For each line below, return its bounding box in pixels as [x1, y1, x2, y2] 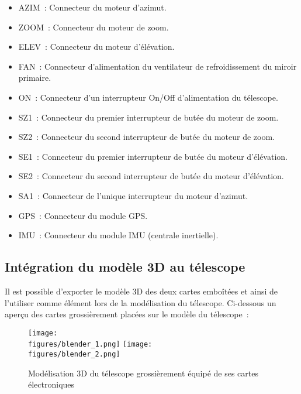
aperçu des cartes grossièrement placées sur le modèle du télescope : [5, 308, 249, 320]
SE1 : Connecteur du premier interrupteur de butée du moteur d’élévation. [18, 150, 288, 162]
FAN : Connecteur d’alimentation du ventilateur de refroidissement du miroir [18, 60, 297, 72]
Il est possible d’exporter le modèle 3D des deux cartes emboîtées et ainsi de [5, 285, 278, 297]
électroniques [28, 378, 75, 390]
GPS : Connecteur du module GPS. [18, 209, 148, 221]
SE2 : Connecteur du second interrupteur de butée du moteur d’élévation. [18, 170, 284, 182]
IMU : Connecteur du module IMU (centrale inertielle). [18, 229, 219, 241]
